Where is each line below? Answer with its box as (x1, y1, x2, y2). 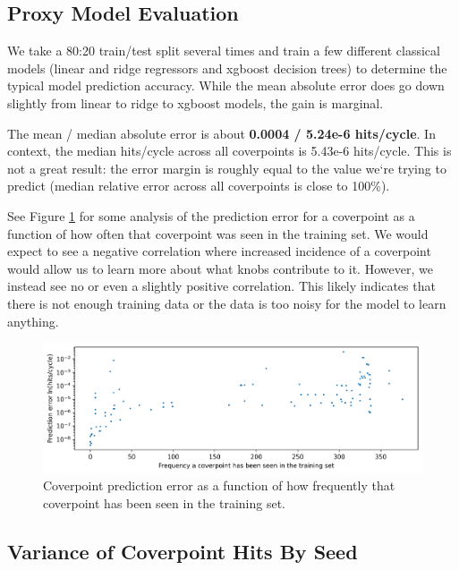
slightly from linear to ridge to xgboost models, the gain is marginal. (7, 93, 384, 112)
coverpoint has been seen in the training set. (43, 493, 285, 512)
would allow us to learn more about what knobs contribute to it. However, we (7, 259, 433, 277)
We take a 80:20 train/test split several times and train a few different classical (7, 41, 440, 60)
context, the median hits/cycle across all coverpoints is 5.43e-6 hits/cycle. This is (7, 141, 452, 160)
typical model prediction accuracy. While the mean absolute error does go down (7, 76, 445, 95)
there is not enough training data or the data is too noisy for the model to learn (7, 294, 446, 312)
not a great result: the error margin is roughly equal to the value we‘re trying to (7, 158, 446, 177)
